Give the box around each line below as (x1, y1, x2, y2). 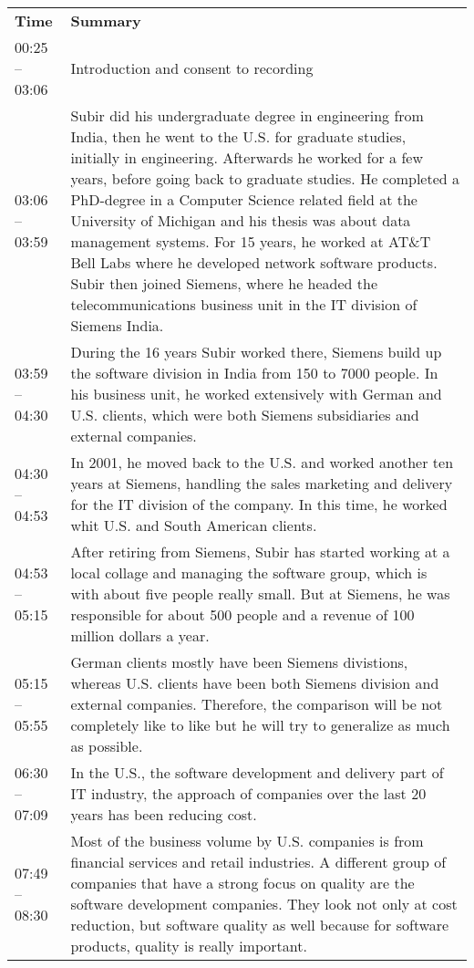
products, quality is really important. (70, 935, 307, 956)
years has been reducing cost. (70, 804, 257, 825)
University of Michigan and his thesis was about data (70, 210, 411, 231)
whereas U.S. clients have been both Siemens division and (70, 672, 439, 693)
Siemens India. (70, 315, 164, 336)
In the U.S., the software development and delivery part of (70, 762, 444, 783)
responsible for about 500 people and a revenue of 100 (70, 604, 415, 625)
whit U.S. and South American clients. (70, 515, 317, 536)
